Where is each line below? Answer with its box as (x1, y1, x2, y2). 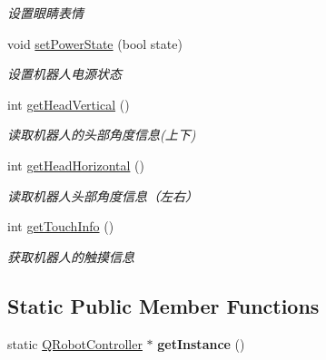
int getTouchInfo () (7, 217, 114, 236)
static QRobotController (7, 334, 143, 353)
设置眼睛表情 (7, 4, 84, 22)
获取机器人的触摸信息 (7, 247, 134, 266)
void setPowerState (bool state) (7, 34, 183, 53)
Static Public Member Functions (7, 291, 320, 319)
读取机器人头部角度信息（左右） (7, 186, 198, 205)
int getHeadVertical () (7, 94, 130, 113)
